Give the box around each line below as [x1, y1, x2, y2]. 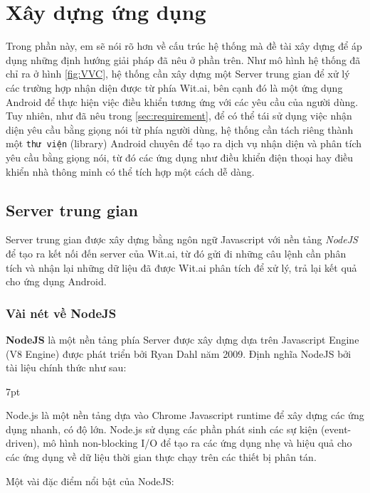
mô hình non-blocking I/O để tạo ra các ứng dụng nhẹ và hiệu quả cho [43, 435, 352, 450]
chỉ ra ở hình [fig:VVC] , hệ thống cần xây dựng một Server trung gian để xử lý [6, 66, 350, 81]
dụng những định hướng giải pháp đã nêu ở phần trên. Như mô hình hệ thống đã [6, 52, 361, 67]
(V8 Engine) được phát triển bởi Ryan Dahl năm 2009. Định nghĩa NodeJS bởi [6, 346, 351, 361]
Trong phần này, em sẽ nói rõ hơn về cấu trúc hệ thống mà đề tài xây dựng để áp [6, 38, 362, 53]
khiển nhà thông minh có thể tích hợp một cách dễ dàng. [6, 164, 255, 179]
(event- [320, 421, 351, 436]
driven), [6, 435, 40, 450]
